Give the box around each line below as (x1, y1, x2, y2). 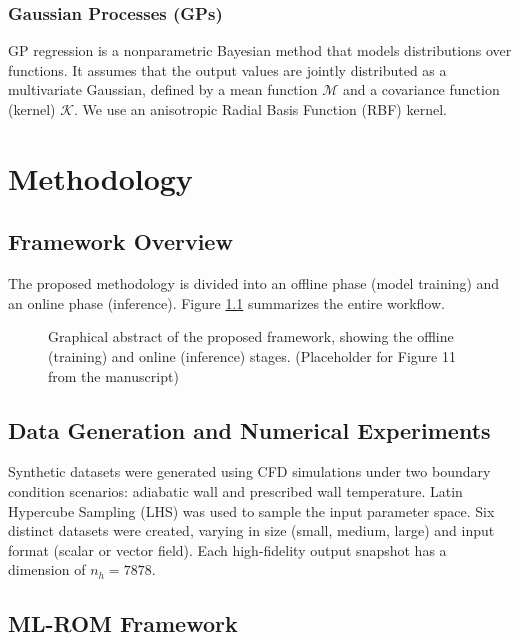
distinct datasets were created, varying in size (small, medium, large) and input (8, 520, 495, 541)
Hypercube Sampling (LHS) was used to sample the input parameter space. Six (8, 500, 495, 521)
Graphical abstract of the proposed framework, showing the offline (48, 326, 454, 347)
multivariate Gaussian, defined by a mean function (8, 79, 318, 100)
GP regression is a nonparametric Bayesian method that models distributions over (8, 40, 512, 61)
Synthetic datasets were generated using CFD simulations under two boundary (8, 461, 491, 482)
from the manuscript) (48, 365, 179, 386)
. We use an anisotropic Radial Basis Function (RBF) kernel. (74, 99, 447, 119)
